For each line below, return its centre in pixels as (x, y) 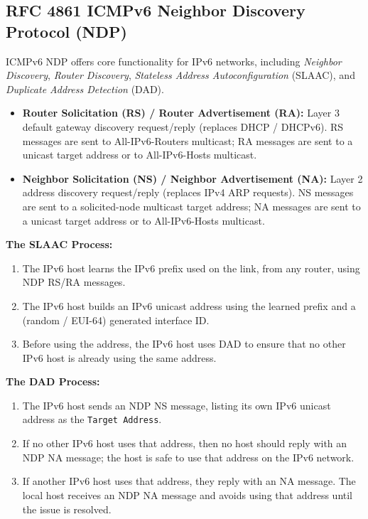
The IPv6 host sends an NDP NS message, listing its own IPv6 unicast (177, 405)
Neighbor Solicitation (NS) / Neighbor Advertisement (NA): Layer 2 (193, 178)
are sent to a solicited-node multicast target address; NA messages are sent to (191, 206)
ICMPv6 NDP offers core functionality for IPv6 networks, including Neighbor (174, 61)
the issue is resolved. (67, 509)
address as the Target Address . (92, 419)
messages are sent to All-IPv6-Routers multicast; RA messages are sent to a (188, 140)
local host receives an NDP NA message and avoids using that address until (188, 494)
